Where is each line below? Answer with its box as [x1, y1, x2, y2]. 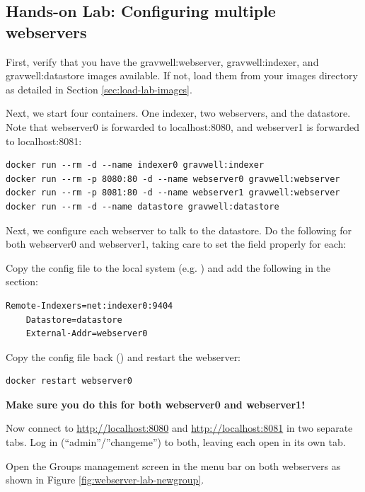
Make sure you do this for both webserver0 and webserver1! [6, 396, 306, 411]
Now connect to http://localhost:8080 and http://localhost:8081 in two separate [6, 421, 353, 435]
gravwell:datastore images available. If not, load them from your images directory [6, 68, 358, 83]
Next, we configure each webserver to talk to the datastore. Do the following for [6, 222, 352, 237]
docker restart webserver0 [6, 376, 132, 387]
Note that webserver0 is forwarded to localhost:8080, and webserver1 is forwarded [6, 119, 360, 134]
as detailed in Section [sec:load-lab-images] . [6, 81, 192, 96]
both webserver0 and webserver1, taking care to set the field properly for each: [6, 236, 347, 251]
